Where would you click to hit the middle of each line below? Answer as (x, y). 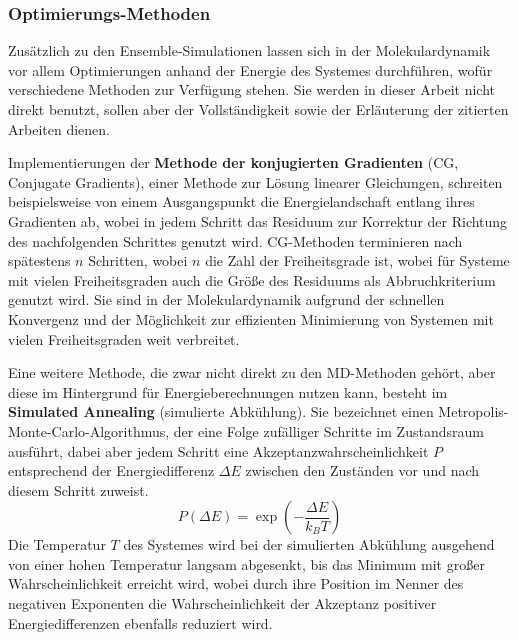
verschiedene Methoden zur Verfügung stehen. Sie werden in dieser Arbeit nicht (251, 89)
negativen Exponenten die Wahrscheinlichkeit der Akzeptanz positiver (222, 603)
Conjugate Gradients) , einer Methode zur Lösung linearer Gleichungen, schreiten (255, 181)
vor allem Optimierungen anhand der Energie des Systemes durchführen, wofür (250, 69)
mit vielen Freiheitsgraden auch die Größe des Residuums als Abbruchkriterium (252, 279)
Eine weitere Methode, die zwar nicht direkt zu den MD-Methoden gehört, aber (252, 372)
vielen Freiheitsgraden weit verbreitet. (124, 338)
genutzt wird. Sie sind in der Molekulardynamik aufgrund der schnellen (226, 299)
